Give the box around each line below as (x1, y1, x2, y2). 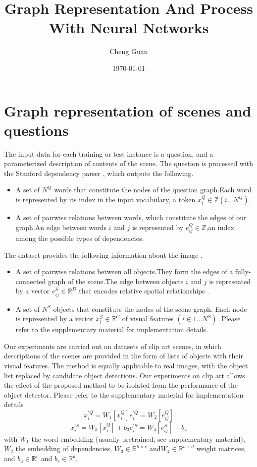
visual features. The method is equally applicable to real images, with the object (4, 360, 248, 370)
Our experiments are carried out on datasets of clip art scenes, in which (4, 341, 221, 351)
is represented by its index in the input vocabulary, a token (15, 194, 196, 204)
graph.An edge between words (15, 222, 107, 232)
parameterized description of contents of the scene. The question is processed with (4, 158, 254, 169)
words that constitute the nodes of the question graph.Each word (54, 184, 252, 195)
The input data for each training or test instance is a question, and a (4, 148, 213, 159)
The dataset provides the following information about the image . (4, 249, 203, 260)
